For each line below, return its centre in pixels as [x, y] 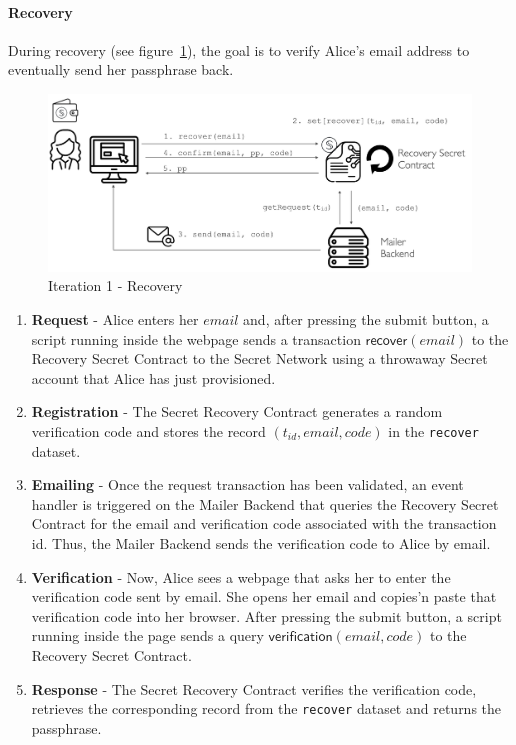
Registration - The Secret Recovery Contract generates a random [237, 411]
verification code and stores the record [148, 430]
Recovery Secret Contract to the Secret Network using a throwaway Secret [259, 358]
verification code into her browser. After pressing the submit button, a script [266, 615]
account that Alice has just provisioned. [153, 377]
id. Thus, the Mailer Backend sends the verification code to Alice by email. [261, 542]
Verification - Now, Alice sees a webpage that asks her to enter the [241, 576]
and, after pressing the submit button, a [366, 318]
